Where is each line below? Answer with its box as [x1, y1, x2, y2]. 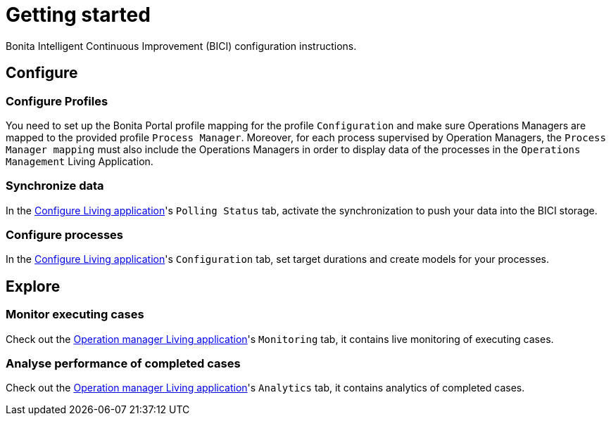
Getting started [6, 3, 151, 27]
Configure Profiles [6, 93, 108, 108]
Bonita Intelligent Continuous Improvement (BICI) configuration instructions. [6, 39, 357, 52]
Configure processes [6, 228, 124, 242]
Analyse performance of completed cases [6, 356, 241, 371]
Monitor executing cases [6, 307, 144, 322]
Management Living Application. [6, 155, 153, 167]
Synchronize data [6, 179, 104, 193]
